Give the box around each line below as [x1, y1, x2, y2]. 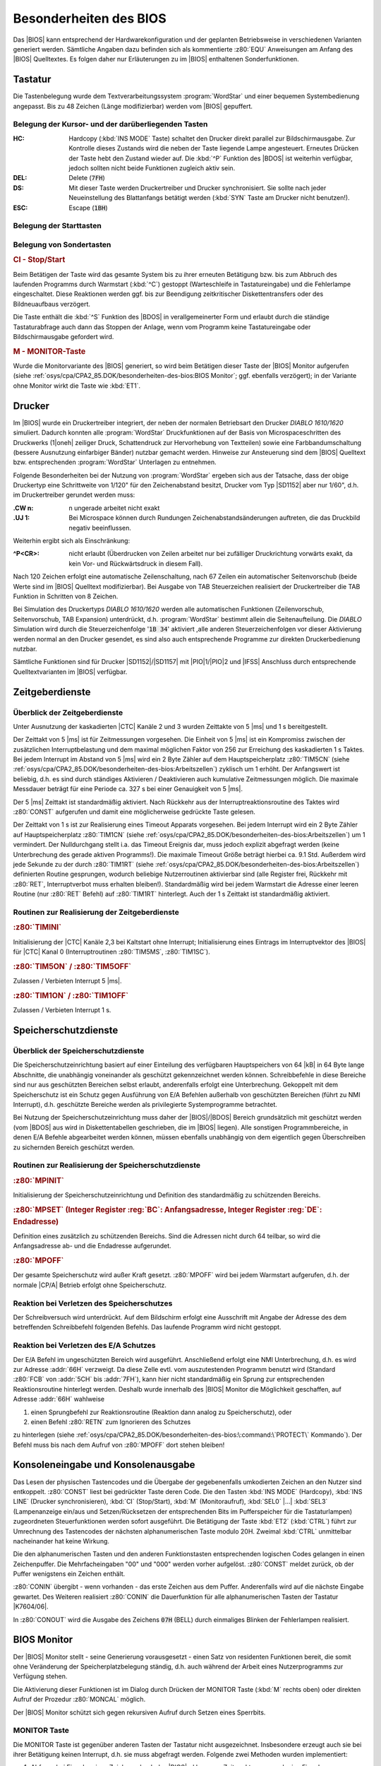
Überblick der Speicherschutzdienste [13, 1046, 145, 1056]
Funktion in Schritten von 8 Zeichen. [13, 592, 119, 600]
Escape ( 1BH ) [68, 203, 108, 212]
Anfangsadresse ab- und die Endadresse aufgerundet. [13, 1242, 172, 1250]
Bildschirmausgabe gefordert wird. [13, 333, 114, 341]
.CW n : [13, 504, 34, 512]
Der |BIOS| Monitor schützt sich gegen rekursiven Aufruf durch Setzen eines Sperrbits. [13, 1708, 266, 1717]
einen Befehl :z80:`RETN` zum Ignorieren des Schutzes [30, 1417, 191, 1426]
